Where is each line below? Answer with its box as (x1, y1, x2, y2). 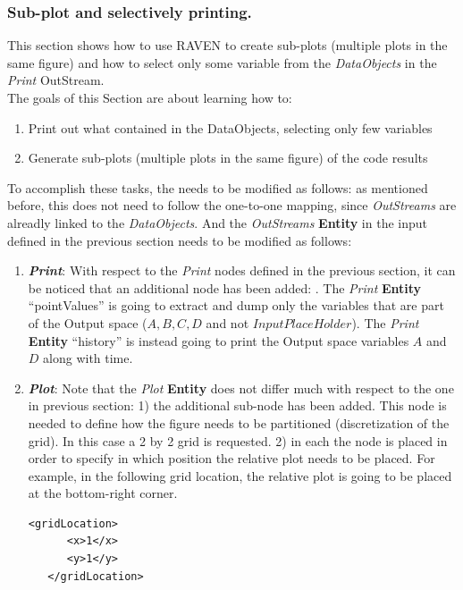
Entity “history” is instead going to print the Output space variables (28, 331, 409, 350)
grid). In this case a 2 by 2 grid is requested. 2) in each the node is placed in (28, 431, 448, 450)
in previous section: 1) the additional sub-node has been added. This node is (28, 396, 447, 415)
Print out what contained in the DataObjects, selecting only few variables (28, 118, 433, 137)
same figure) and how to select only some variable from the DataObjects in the (7, 53, 437, 72)
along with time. (43, 349, 133, 367)
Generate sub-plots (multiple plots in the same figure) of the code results (28, 148, 428, 167)
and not (206, 313, 249, 332)
